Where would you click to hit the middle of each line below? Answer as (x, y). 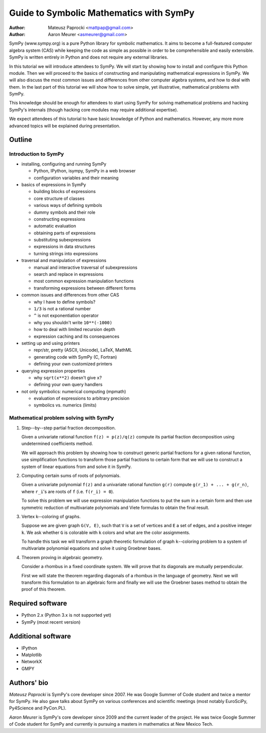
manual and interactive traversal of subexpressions (85, 267)
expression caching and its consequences (77, 336)
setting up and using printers (51, 343)
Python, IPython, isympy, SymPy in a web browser (85, 171)
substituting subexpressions (62, 240)
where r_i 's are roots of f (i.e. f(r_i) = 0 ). (68, 491)
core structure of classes (59, 198)
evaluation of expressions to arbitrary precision (82, 399)
